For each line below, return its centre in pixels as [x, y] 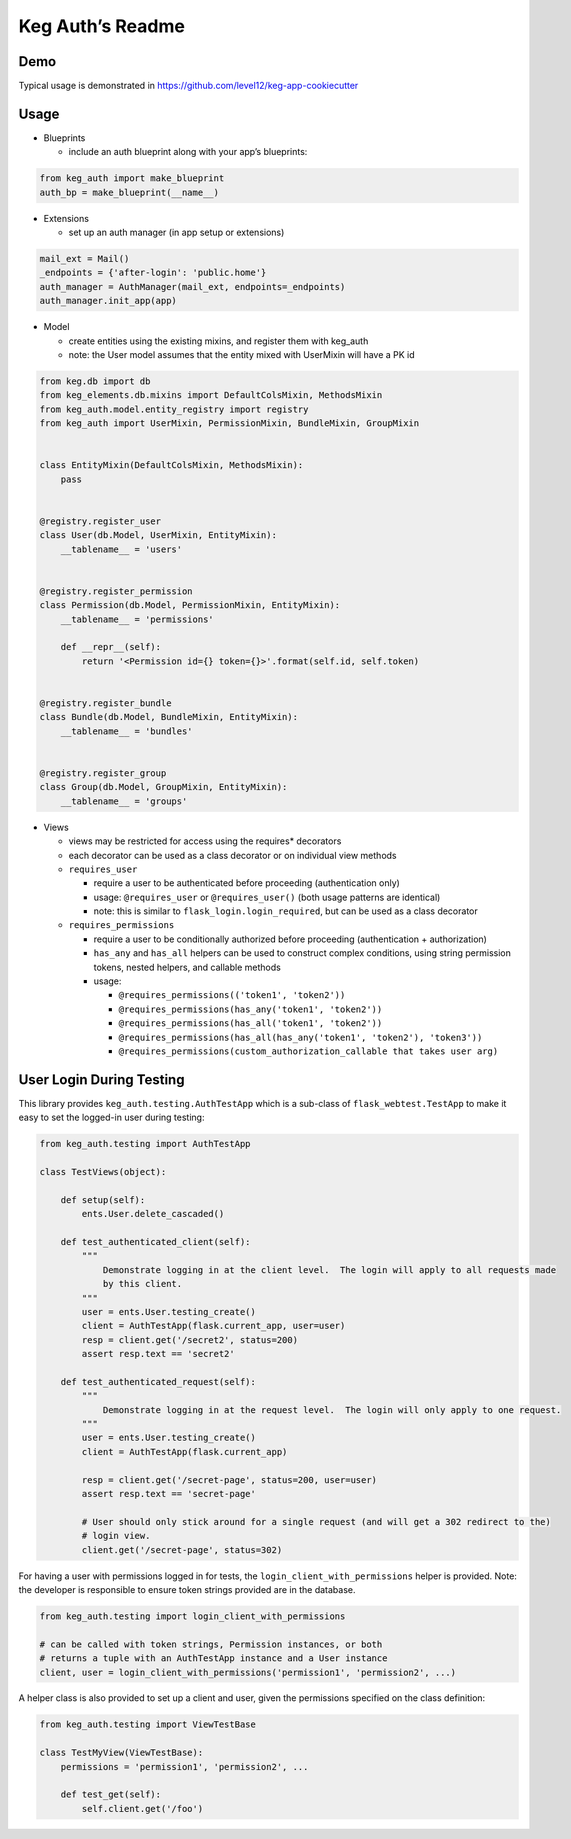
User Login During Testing [101, 1079]
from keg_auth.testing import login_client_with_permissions [192, 1616]
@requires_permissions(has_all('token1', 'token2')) [250, 1023]
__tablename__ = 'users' [121, 549]
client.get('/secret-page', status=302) [182, 1549]
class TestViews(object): [103, 1172]
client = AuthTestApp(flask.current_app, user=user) [213, 1326]
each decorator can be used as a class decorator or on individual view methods [232, 855]
